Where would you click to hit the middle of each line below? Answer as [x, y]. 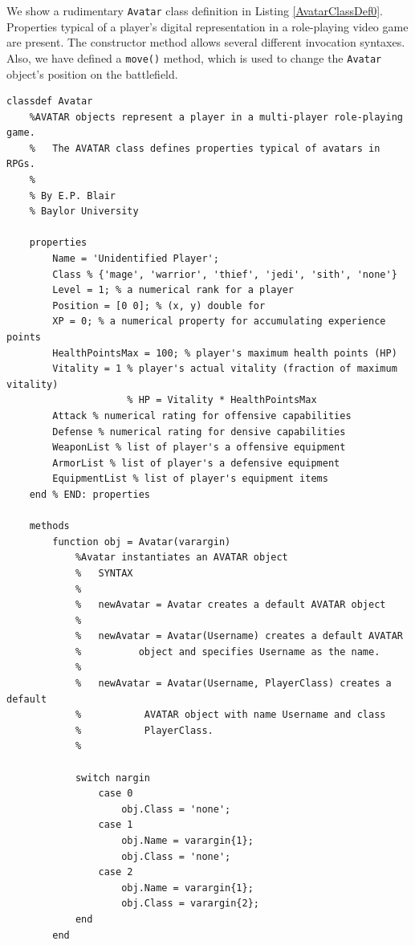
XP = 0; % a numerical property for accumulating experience [219, 322]
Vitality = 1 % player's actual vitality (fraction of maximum [225, 369]
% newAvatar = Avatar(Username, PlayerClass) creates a [233, 684]
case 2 [116, 872]
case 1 [116, 825]
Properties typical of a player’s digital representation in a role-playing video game [207, 26]
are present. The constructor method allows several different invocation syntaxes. [206, 42]
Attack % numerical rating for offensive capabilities [202, 415]
